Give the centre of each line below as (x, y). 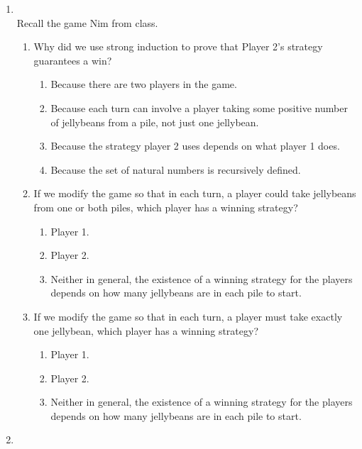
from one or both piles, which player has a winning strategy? (166, 207)
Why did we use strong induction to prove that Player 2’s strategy (178, 46)
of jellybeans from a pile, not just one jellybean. (155, 122)
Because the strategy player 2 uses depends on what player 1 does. (195, 146)
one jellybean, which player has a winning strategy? (146, 330)
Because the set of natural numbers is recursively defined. (176, 169)
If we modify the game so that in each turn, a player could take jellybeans (195, 193)
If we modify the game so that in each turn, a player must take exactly (188, 316)
